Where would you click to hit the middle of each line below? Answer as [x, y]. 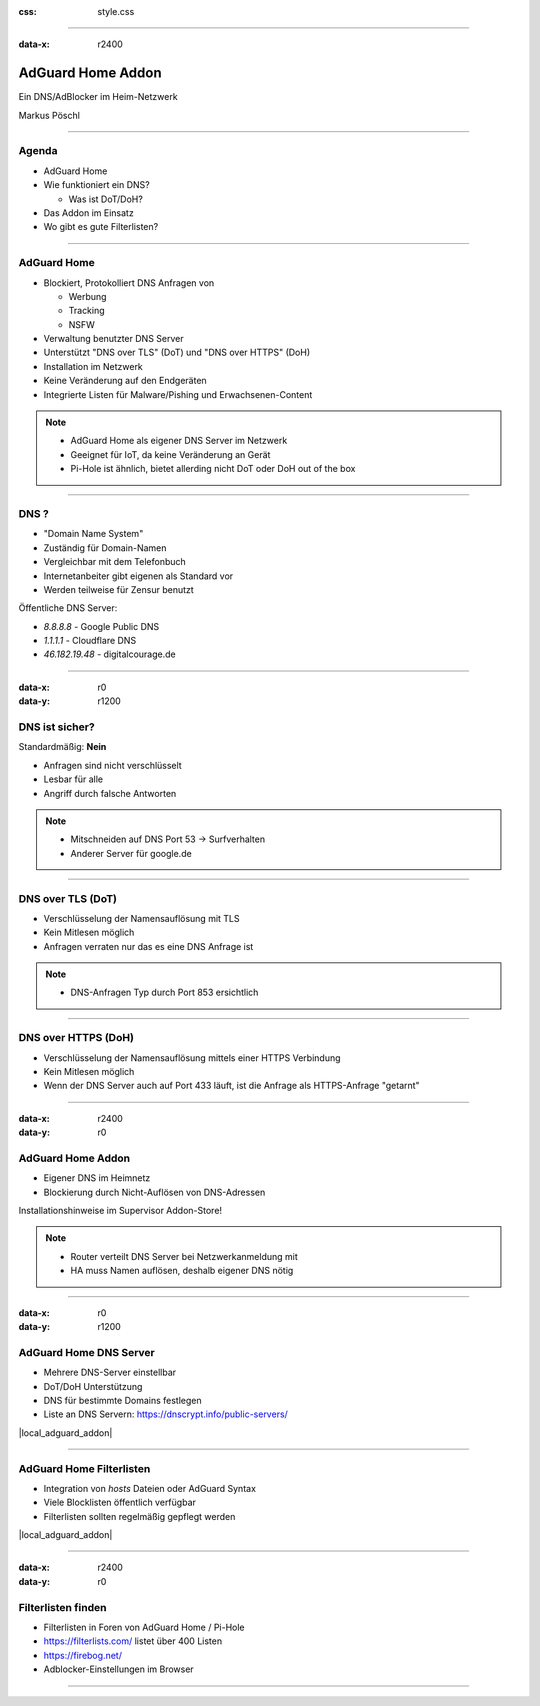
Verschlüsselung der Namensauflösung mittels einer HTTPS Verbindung [192, 1057]
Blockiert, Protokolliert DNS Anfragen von [129, 282]
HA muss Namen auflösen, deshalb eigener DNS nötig [182, 1271]
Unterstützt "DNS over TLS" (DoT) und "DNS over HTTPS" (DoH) [177, 352]
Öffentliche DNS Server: [68, 608]
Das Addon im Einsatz [88, 213]
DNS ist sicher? [56, 727]
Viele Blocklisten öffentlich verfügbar [120, 1502]
